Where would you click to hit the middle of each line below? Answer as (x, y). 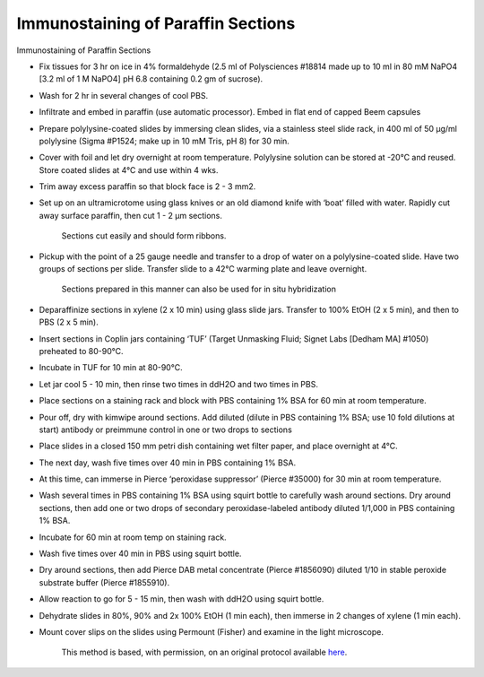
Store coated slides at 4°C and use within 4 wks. (129, 169)
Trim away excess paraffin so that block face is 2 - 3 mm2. (147, 187)
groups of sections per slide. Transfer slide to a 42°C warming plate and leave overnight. (203, 269)
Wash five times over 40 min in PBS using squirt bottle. (140, 554)
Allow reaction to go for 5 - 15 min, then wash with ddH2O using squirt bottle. (181, 599)
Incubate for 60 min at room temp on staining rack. (133, 537)
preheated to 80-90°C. (82, 351)
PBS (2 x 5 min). (69, 322)
